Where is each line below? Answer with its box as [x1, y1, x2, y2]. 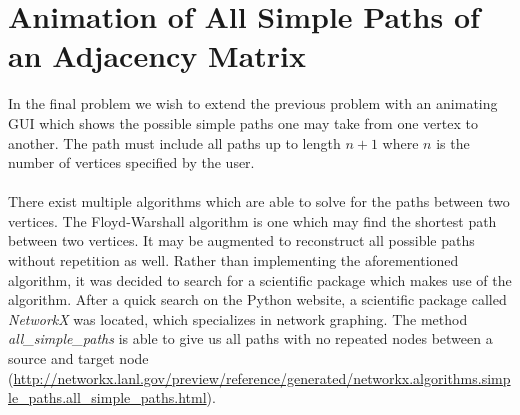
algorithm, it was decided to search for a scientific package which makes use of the [8, 269, 512, 290]
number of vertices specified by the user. [8, 152, 255, 173]
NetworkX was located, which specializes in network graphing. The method [8, 308, 468, 329]
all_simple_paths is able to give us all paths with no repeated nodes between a [8, 328, 493, 349]
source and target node [8, 348, 149, 369]
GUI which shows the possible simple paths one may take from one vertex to [8, 112, 478, 133]
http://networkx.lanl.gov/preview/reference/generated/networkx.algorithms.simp [13, 367, 511, 388]
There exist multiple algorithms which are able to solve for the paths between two [8, 191, 510, 212]
